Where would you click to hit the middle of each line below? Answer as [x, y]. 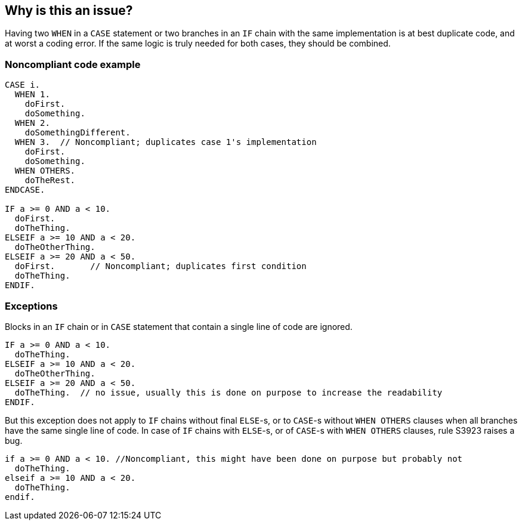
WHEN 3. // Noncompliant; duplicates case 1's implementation [166, 142]
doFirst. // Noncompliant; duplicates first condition [160, 266]
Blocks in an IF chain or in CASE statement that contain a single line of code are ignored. [179, 326]
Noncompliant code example [73, 64]
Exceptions [31, 306]
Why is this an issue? [69, 10]
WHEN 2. [32, 123]
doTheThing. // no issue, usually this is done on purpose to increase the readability [228, 392]
